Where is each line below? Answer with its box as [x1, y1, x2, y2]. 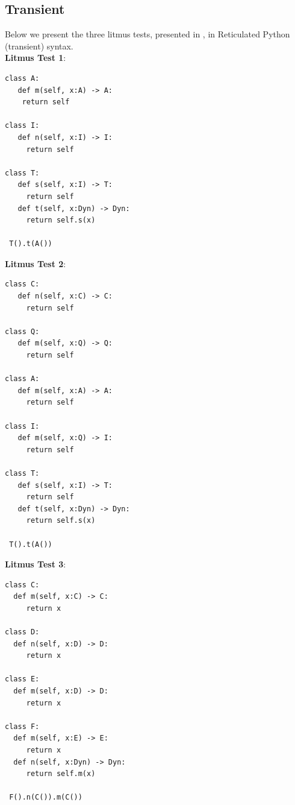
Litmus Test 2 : [5, 257, 66, 270]
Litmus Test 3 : [5, 558, 66, 570]
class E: [5, 675, 40, 684]
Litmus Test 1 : [5, 51, 66, 64]
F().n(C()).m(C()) [9, 793, 82, 802]
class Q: [5, 327, 40, 336]
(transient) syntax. [5, 39, 73, 52]
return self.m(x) [26, 769, 96, 778]
